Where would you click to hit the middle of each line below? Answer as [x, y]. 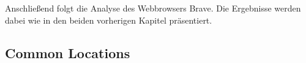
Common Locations [68, 52]
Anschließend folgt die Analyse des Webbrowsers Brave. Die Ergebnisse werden [153, 8]
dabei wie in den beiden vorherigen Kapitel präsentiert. [109, 20]
